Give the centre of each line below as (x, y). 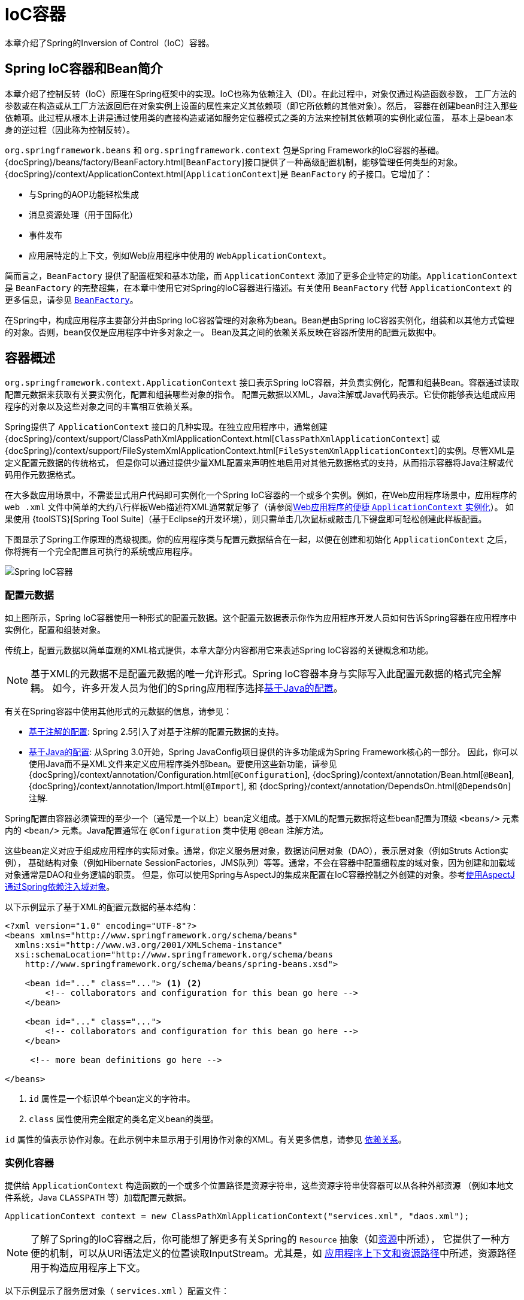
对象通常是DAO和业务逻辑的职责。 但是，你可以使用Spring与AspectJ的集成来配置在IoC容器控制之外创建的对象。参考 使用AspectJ (260, 875)
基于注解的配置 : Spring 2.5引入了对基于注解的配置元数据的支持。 (156, 732)
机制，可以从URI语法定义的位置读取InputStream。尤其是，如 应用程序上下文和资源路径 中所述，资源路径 (283, 1253)
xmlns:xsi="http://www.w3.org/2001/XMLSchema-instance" (149, 945)
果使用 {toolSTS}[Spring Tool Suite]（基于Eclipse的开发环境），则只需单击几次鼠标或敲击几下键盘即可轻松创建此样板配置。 (246, 519)
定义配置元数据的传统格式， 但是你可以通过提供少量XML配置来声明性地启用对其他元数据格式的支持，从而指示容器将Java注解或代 (259, 463)
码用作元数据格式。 (43, 475)
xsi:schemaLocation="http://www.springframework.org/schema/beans (174, 955)
